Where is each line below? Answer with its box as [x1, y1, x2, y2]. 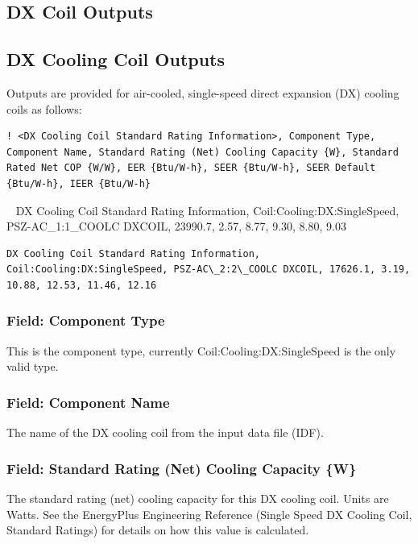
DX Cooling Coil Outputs [6, 47, 226, 72]
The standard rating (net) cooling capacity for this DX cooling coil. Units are [6, 489, 389, 506]
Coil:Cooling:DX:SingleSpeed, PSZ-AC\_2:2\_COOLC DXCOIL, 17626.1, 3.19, [6, 264, 411, 276]
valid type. [6, 358, 59, 375]
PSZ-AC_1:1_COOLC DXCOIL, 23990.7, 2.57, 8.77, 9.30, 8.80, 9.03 [6, 218, 346, 235]
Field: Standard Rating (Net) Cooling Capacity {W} [6, 458, 357, 478]
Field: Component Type [6, 310, 165, 330]
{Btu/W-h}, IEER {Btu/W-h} [6, 177, 151, 189]
